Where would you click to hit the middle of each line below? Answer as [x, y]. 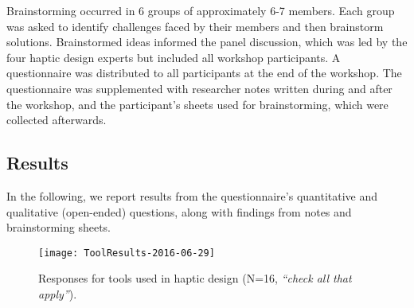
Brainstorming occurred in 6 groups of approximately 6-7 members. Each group [201, 10]
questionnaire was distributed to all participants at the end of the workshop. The [204, 73]
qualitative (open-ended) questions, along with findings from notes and [179, 211]
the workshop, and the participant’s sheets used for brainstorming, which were [197, 104]
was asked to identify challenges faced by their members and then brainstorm [195, 26]
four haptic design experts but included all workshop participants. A [174, 57]
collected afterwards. [57, 120]
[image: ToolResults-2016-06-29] [127, 253]
